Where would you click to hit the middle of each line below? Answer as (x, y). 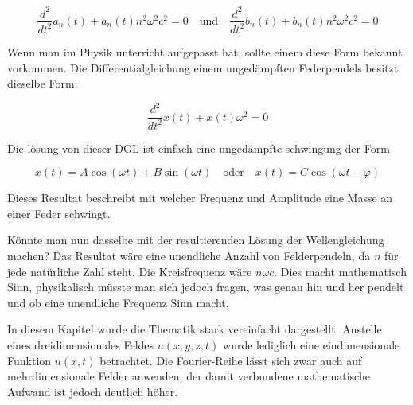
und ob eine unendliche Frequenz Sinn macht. (118, 302)
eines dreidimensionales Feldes (81, 344)
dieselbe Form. (43, 83)
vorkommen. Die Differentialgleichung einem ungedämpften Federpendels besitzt (203, 67)
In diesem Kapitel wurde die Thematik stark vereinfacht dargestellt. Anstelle (195, 329)
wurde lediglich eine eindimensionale (312, 344)
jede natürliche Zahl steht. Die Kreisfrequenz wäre (130, 271)
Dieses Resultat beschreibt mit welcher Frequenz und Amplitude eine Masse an (200, 198)
